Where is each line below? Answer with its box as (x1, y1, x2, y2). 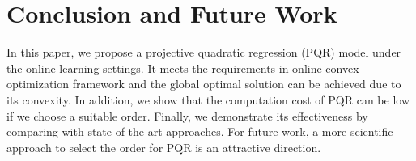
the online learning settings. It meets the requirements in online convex (6, 59, 359, 76)
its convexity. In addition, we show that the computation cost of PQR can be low (6, 91, 410, 108)
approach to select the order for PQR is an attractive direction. (6, 138, 321, 155)
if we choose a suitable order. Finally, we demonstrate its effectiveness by (6, 107, 368, 124)
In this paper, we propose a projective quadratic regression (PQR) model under (6, 44, 401, 61)
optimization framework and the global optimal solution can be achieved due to (6, 75, 401, 92)
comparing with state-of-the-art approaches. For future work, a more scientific (6, 123, 393, 140)
